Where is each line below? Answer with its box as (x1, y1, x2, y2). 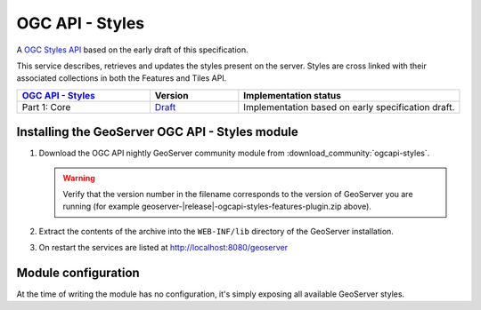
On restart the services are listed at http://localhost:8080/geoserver (38, 242, 289, 253)
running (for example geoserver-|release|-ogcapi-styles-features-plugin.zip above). (62, 201, 371, 212)
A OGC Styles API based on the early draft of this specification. (16, 44, 249, 55)
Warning (62, 172, 95, 183)
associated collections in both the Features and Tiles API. (16, 73, 227, 83)
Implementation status (243, 89, 342, 101)
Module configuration (16, 266, 140, 280)
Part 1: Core (21, 100, 71, 113)
